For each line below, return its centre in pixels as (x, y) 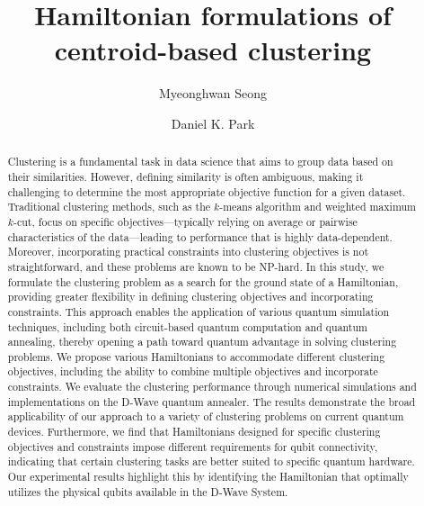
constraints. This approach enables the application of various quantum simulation (199, 311)
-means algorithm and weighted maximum (318, 207)
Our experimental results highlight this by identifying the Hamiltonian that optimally (208, 477)
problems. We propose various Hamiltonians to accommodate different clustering (196, 356)
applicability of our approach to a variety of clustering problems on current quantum (206, 416)
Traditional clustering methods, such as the (109, 207)
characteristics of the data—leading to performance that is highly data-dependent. (200, 236)
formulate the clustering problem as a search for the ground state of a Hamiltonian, (203, 281)
